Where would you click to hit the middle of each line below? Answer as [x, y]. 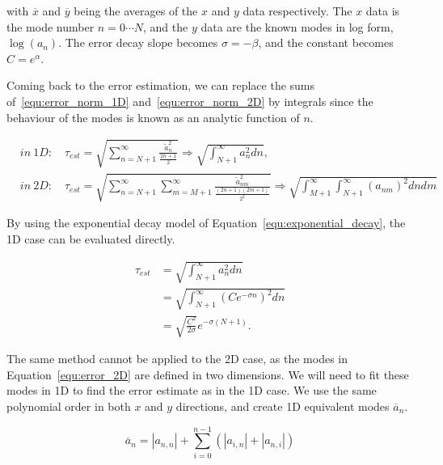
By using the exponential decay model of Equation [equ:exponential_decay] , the [206, 223]
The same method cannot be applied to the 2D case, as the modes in [177, 359]
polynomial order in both [69, 406]
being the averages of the [136, 11]
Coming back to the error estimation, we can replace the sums [161, 85]
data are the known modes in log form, [297, 26]
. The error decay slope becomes [138, 42]
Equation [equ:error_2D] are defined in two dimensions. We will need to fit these [208, 374]
